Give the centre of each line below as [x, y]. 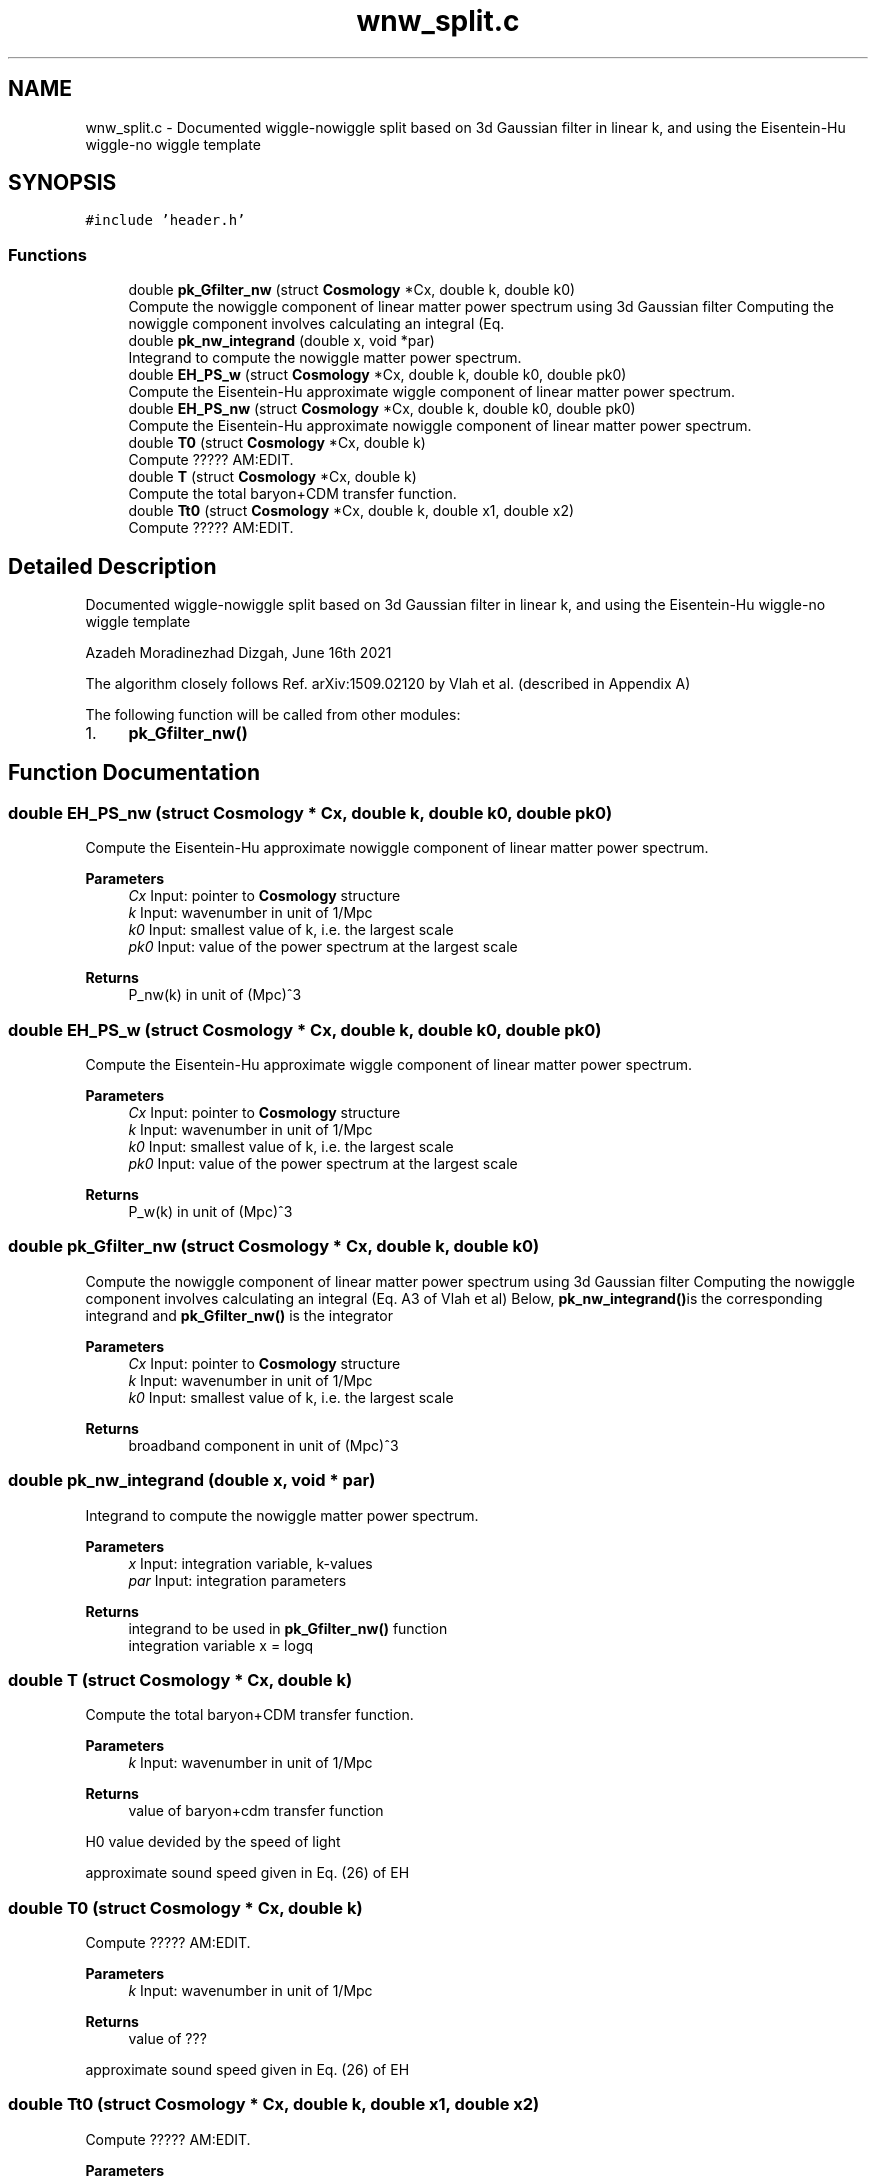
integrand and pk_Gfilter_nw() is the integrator [239, 1315]
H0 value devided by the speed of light [213, 1842]
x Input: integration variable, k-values [250, 1563]
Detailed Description [112, 566]
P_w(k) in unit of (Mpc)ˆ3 [210, 1211]
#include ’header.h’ [165, 220]
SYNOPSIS [62, 183]
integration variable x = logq [221, 1645]
